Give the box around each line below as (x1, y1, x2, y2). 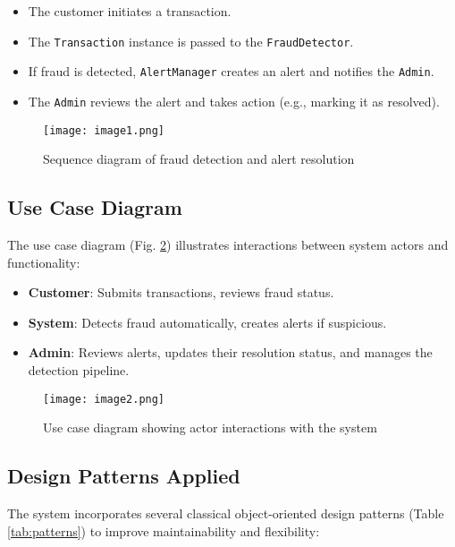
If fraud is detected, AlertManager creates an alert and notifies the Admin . (28, 62, 434, 81)
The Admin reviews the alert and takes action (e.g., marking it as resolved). (28, 91, 440, 110)
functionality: (7, 252, 80, 271)
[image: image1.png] (43, 124, 165, 137)
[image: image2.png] (43, 392, 165, 406)
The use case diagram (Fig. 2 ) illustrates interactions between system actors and (7, 235, 449, 254)
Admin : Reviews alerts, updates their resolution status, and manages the (28, 343, 433, 362)
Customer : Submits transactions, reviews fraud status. (28, 283, 334, 302)
